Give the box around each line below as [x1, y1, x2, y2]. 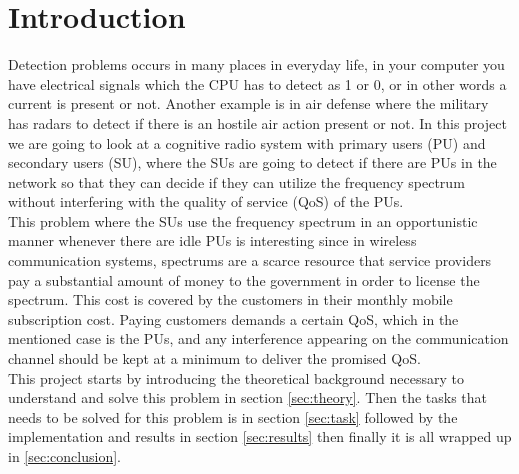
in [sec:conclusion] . [8, 446, 121, 466]
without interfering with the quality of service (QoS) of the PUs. [8, 191, 404, 212]
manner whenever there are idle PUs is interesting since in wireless [8, 230, 417, 251]
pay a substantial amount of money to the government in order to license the [8, 269, 480, 290]
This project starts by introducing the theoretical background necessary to [8, 367, 465, 388]
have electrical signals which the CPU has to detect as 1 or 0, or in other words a [8, 73, 507, 94]
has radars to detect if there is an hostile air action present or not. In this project [8, 112, 507, 133]
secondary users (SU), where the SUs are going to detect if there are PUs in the [8, 152, 497, 173]
